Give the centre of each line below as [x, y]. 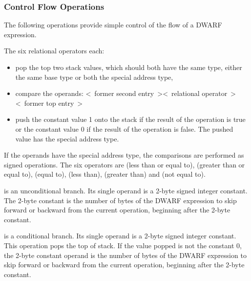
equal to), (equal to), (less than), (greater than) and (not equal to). [105, 174]
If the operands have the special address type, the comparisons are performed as [124, 155]
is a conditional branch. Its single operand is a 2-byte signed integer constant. [120, 236]
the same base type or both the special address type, [94, 77]
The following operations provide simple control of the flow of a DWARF [113, 25]
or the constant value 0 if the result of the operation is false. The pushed [124, 129]
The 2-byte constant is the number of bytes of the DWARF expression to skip [120, 200]
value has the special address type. [67, 138]
